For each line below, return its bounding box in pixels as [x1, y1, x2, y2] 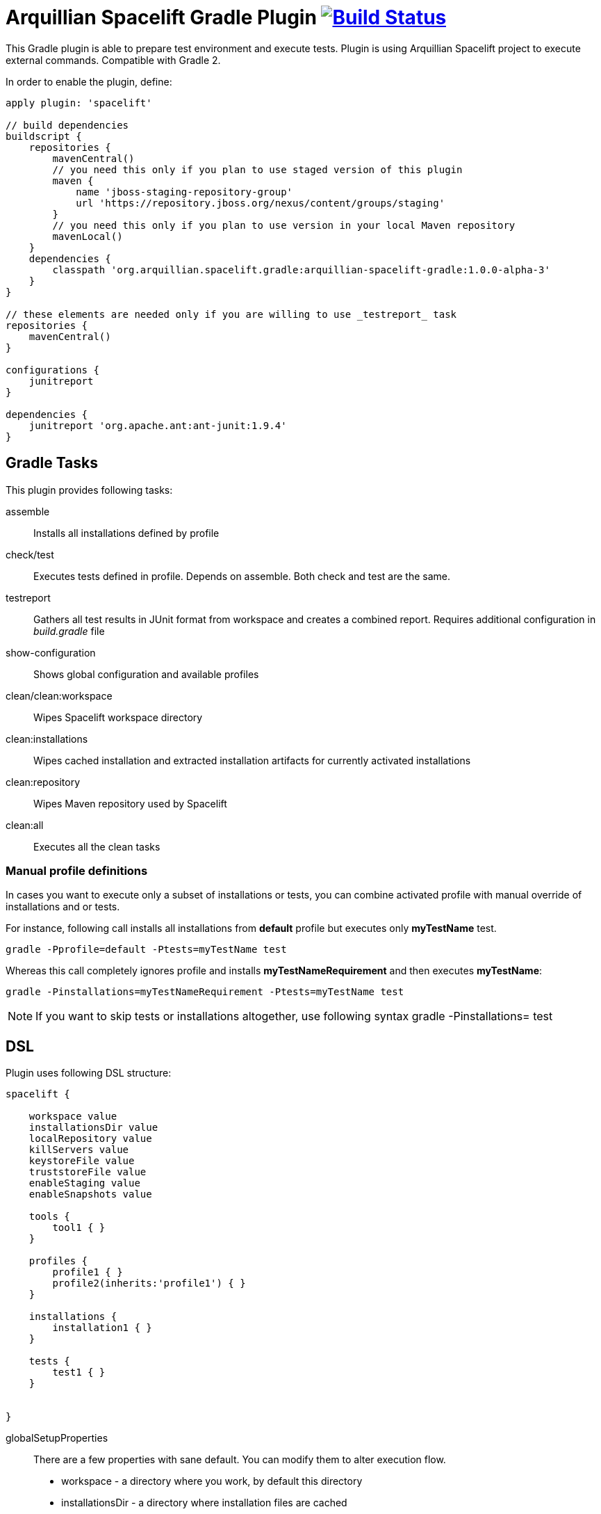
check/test [6, 548, 54, 561]
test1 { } [52, 1367, 106, 1378]
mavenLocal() [52, 230, 123, 242]
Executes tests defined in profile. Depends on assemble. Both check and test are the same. [33, 570, 450, 582]
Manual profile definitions [6, 863, 148, 878]
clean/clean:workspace [6, 689, 113, 702]
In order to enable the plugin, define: [6, 75, 172, 88]
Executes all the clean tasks [33, 840, 160, 853]
